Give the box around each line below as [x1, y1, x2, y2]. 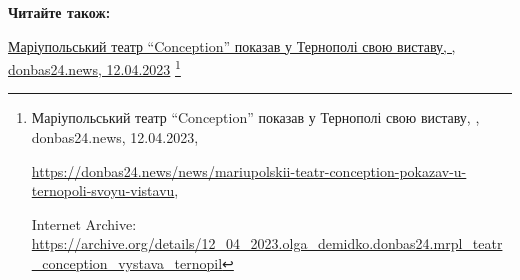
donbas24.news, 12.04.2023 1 [8, 56, 181, 79]
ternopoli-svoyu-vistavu [31, 180, 175, 201]
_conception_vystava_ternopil [31, 253, 223, 273]
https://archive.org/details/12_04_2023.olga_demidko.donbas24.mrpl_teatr [31, 233, 503, 254]
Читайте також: [8, 2, 111, 22]
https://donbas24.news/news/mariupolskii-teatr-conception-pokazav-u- [31, 160, 467, 181]
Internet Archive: [31, 213, 137, 234]
